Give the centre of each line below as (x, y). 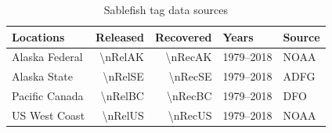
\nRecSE (190, 76)
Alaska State (42, 76)
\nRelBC (122, 96)
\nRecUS (190, 115)
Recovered (183, 36)
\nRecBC (189, 96)
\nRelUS (123, 115)
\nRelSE (123, 76)
